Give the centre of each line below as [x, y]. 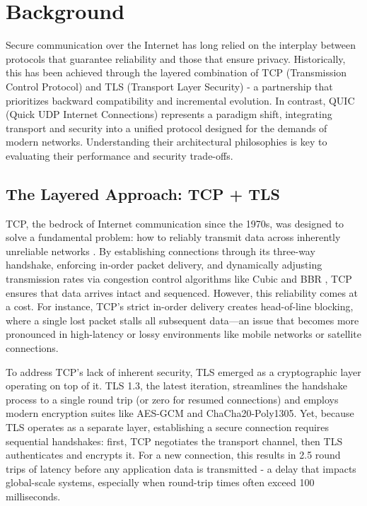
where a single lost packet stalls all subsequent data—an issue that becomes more [182, 320]
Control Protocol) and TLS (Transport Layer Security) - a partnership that [169, 86]
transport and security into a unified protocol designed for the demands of [167, 128]
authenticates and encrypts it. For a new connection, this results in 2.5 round [173, 455]
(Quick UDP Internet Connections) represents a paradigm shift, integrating [169, 114]
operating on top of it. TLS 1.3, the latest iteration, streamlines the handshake [176, 386]
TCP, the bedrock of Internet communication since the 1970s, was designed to [175, 223]
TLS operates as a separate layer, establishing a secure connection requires [168, 426]
